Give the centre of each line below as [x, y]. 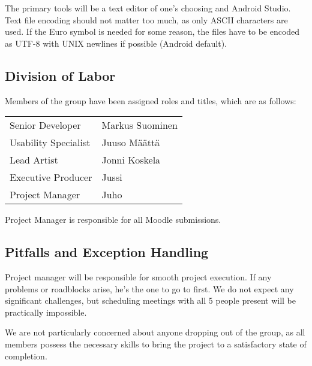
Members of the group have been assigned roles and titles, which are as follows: [151, 100]
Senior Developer [45, 125]
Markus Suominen [139, 125]
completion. [26, 356]
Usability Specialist [50, 143]
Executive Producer [51, 177]
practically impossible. [46, 312]
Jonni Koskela [131, 160]
